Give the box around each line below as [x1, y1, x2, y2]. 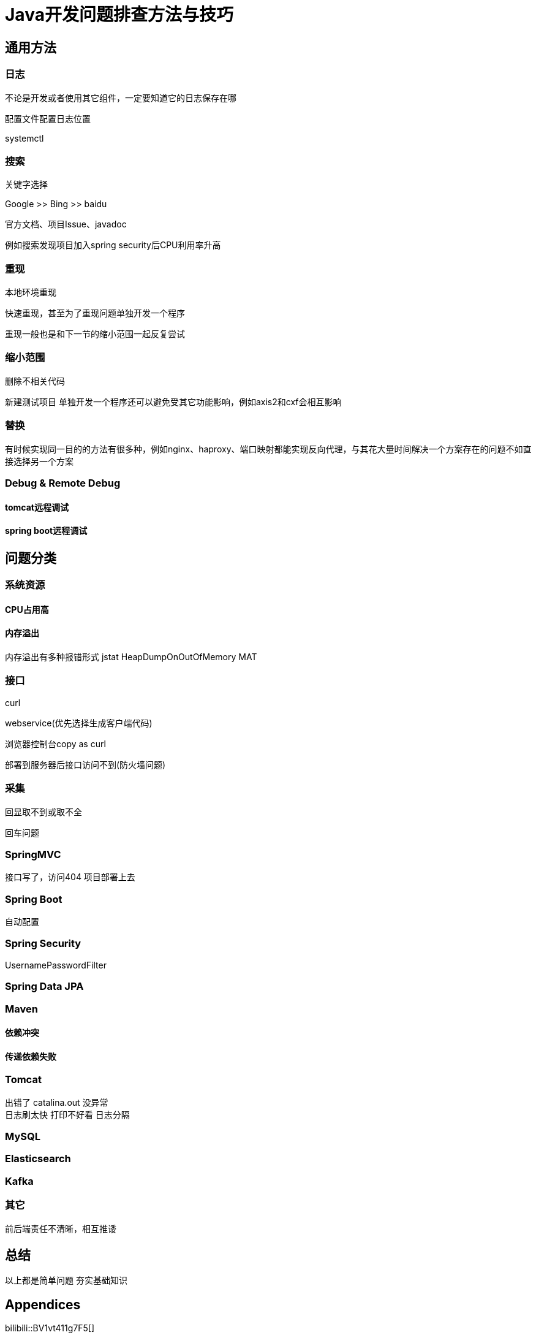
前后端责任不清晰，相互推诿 [5, 1223, 116, 1234]
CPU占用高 [5, 604, 49, 615]
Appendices [5, 1296, 81, 1312]
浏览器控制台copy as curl [5, 738, 106, 749]
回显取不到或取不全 [5, 806, 82, 817]
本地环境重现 [5, 287, 56, 298]
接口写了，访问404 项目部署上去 [5, 872, 135, 883]
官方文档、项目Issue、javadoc [5, 219, 127, 230]
